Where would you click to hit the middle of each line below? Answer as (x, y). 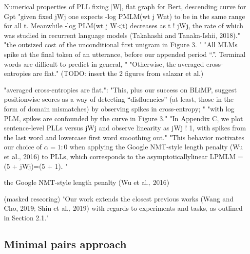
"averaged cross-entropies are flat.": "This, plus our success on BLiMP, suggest (121, 89)
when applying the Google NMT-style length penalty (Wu (156, 147)
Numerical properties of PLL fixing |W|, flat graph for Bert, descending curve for (125, 6)
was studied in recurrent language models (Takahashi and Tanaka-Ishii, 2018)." (122, 35)
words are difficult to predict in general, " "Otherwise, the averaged (104, 63)
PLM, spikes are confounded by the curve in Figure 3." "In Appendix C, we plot (124, 118)
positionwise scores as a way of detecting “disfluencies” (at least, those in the (119, 99)
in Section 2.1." (27, 217)
